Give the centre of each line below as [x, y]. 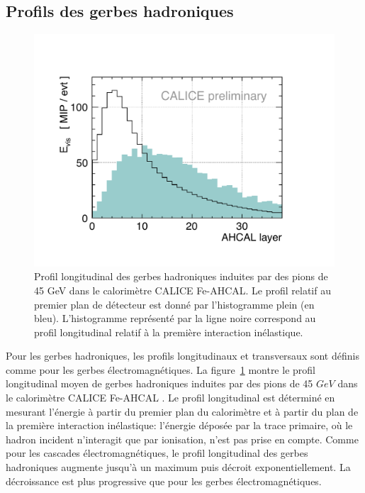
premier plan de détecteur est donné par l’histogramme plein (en [174, 304]
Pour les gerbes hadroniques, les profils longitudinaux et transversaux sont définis [182, 356]
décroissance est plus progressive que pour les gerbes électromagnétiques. [164, 481]
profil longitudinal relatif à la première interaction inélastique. [169, 332]
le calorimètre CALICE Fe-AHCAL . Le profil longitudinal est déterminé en [170, 398]
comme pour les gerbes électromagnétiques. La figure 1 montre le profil [161, 369]
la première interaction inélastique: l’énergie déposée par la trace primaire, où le [179, 425]
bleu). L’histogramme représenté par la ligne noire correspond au [175, 318]
